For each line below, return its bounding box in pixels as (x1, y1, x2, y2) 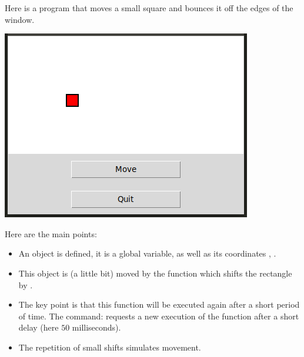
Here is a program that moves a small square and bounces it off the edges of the (5, 2, 293, 14)
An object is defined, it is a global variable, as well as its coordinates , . (18, 247, 276, 260)
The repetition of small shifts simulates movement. (18, 341, 201, 353)
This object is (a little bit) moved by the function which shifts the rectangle (18, 267, 292, 279)
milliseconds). (72, 321, 121, 334)
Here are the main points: (5, 227, 97, 240)
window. (5, 13, 35, 25)
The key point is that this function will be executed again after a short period (18, 298, 300, 311)
